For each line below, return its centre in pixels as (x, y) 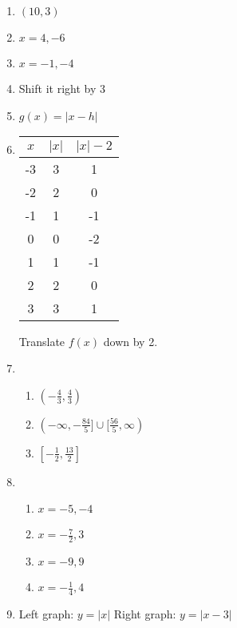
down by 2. (130, 341)
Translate (42, 341)
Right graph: (145, 614)
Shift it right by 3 (62, 88)
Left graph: (46, 614)
